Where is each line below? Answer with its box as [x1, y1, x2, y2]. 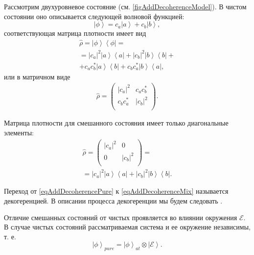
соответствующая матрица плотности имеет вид [4, 28, 146, 38]
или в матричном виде [4, 71, 70, 81]
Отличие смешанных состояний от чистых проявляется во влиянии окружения [4, 212, 237, 222]
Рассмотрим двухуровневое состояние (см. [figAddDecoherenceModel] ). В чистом [4, 1, 247, 11]
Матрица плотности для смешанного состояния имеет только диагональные [4, 118, 229, 128]
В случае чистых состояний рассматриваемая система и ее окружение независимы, [4, 222, 251, 232]
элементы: [4, 127, 34, 138]
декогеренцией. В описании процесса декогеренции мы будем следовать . [4, 195, 223, 205]
